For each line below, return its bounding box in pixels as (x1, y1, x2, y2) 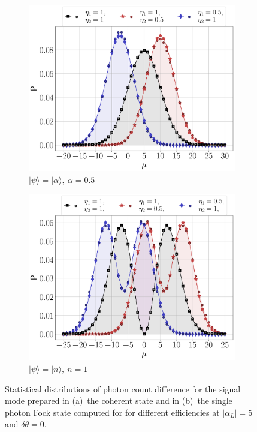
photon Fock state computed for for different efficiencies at (5, 406, 220, 418)
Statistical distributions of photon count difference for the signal (5, 382, 241, 395)
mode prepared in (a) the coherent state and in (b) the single (5, 394, 232, 407)
